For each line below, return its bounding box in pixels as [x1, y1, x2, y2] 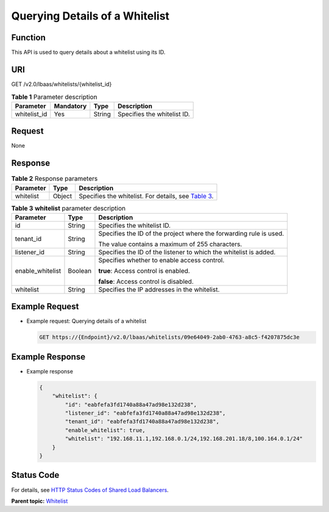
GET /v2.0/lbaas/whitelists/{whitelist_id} [11, 80, 112, 88]
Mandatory [54, 101, 87, 110]
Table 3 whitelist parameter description [11, 204, 126, 212]
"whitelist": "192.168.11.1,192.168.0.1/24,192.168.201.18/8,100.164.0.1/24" [65, 435, 303, 442]
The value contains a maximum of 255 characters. [98, 240, 242, 248]
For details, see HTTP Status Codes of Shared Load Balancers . [11, 486, 169, 494]
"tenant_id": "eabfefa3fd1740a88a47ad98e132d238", [65, 418, 219, 425]
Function [11, 32, 46, 43]
